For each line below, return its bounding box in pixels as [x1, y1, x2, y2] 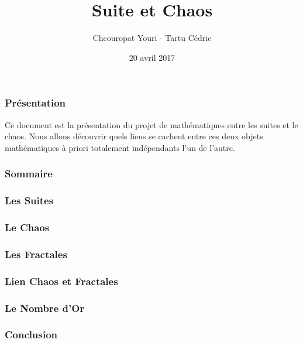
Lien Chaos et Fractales [5, 273, 118, 288]
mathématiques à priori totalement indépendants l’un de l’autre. [5, 141, 235, 153]
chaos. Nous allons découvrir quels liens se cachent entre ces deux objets [5, 130, 263, 142]
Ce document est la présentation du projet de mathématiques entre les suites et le [5, 118, 298, 131]
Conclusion [5, 327, 57, 342]
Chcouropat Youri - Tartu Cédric [92, 32, 212, 44]
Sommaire [5, 166, 53, 181]
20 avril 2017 [129, 51, 175, 63]
